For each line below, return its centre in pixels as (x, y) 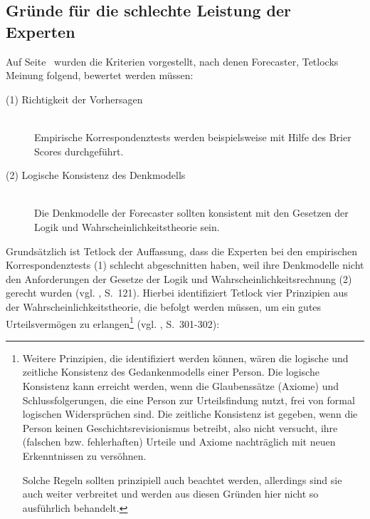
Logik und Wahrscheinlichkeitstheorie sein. (127, 226)
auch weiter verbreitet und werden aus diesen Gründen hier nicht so (170, 494)
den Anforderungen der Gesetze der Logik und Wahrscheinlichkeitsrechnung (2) (179, 278)
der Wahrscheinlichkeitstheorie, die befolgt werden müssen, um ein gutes (164, 306)
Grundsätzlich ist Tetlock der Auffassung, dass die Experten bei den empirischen (182, 251)
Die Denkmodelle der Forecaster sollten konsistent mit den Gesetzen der (191, 213)
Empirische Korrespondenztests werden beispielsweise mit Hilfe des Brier (193, 137)
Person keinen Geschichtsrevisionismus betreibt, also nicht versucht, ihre (180, 427)
